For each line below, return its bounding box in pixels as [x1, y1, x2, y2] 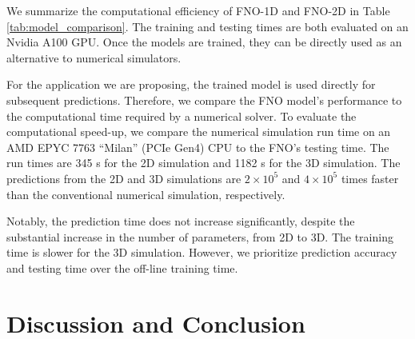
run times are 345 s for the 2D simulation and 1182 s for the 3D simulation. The [6, 154, 401, 171]
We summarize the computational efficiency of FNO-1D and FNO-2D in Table [6, 2, 390, 18]
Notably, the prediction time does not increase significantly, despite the [6, 213, 355, 229]
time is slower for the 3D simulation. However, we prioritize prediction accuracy [6, 244, 397, 261]
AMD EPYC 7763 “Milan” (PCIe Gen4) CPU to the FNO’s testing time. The [6, 138, 389, 155]
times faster [341, 169, 399, 186]
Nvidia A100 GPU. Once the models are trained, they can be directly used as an [6, 34, 402, 50]
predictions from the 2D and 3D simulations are [6, 169, 241, 186]
